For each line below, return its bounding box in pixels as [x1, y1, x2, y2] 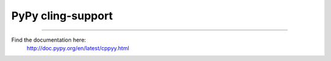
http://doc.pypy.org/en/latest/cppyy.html [26, 44, 129, 51]
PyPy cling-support [11, 9, 113, 22]
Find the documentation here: [11, 36, 86, 43]
